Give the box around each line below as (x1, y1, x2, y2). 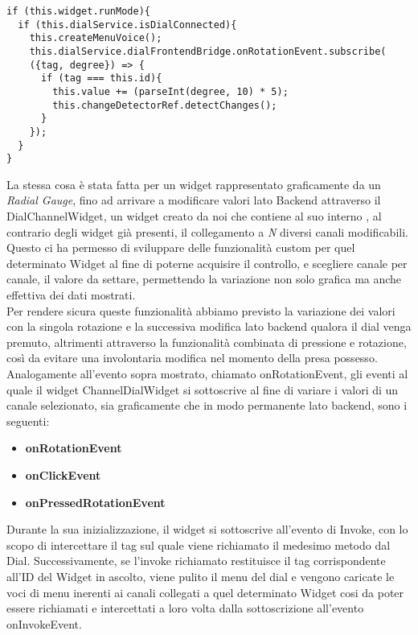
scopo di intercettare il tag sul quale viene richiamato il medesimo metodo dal (6, 536, 391, 553)
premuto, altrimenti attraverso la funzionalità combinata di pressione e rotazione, (6, 333, 407, 350)
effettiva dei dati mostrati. (6, 287, 136, 303)
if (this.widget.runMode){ (6, 6, 150, 17)
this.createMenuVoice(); (29, 32, 162, 44)
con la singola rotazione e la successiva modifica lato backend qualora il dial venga (6, 318, 412, 335)
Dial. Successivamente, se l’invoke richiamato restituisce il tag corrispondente (6, 552, 386, 569)
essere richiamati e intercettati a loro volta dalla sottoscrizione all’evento (6, 600, 364, 616)
